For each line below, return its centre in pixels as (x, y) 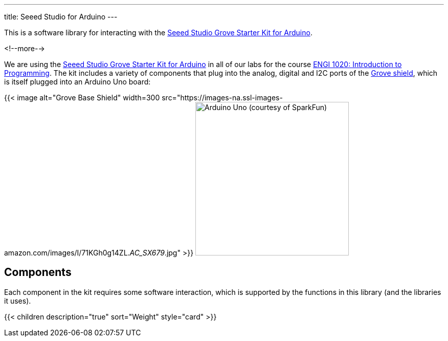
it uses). (18, 301)
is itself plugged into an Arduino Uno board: (77, 82)
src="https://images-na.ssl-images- (222, 98)
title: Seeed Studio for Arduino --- (61, 17)
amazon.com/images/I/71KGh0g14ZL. (67, 253)
